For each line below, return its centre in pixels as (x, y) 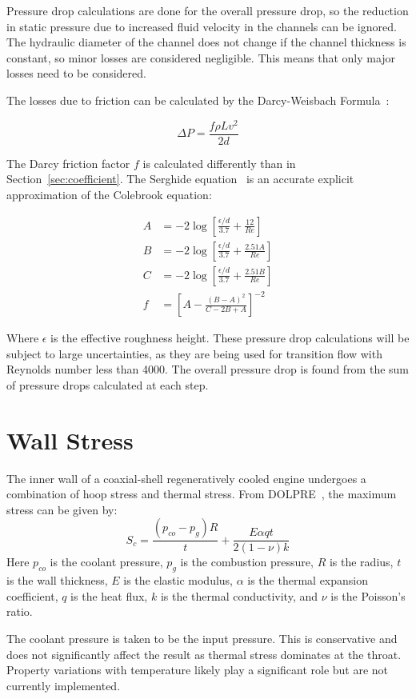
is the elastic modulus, (178, 580)
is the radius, (361, 562)
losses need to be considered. (76, 73)
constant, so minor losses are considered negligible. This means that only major (201, 57)
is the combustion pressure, (247, 562)
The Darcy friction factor (68, 163)
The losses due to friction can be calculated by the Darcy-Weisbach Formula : (198, 100)
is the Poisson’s (368, 595)
